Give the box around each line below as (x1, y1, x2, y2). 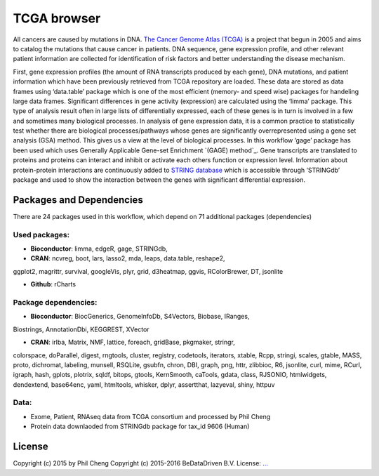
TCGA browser (13, 11, 101, 26)
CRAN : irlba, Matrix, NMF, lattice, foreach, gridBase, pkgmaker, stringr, (30, 338, 235, 347)
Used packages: (13, 230, 70, 239)
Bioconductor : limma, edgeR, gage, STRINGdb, (30, 244, 168, 253)
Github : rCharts (30, 280, 77, 289)
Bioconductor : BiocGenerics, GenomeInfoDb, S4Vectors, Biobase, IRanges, (30, 312, 250, 321)
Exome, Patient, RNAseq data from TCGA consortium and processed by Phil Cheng (30, 412, 271, 421)
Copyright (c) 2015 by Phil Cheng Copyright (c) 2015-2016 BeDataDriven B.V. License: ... (13, 459, 268, 468)
